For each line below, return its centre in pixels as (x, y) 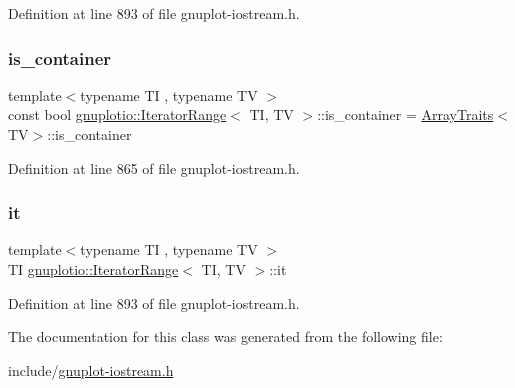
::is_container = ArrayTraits (405, 114)
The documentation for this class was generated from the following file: (225, 336)
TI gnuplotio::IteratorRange (93, 269)
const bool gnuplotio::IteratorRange (117, 114)
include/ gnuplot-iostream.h (91, 369)
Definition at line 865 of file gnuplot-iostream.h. (154, 167)
